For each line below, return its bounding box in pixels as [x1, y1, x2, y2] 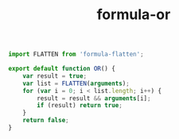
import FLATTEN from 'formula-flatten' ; [8, 50, 145, 59]
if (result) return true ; [37, 102, 123, 110]
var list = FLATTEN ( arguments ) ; [22, 79, 130, 87]
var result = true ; [22, 71, 88, 80]
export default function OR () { [8, 65, 115, 73]
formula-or [96, 6, 171, 24]
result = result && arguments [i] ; [37, 94, 151, 102]
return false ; [22, 117, 69, 125]
